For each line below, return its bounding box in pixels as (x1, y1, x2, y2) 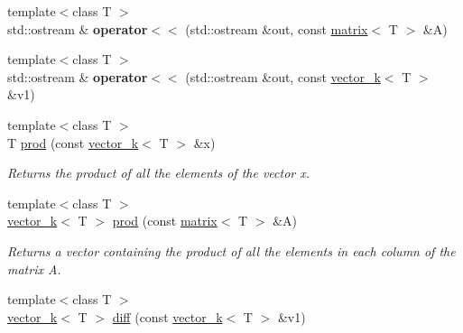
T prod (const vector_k (7, 133, 139, 152)
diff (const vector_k (112, 307, 223, 326)
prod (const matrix (112, 211, 218, 230)
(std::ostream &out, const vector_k (185, 67, 381, 86)
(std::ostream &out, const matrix (185, 19, 368, 38)
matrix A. (7, 259, 61, 278)
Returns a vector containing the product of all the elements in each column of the (7, 241, 456, 260)
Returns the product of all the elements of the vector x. (7, 163, 310, 182)
